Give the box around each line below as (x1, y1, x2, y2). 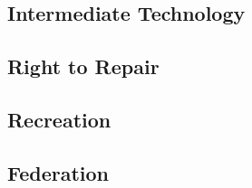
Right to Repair (7, 52, 160, 80)
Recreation (7, 105, 111, 133)
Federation (7, 158, 110, 186)
